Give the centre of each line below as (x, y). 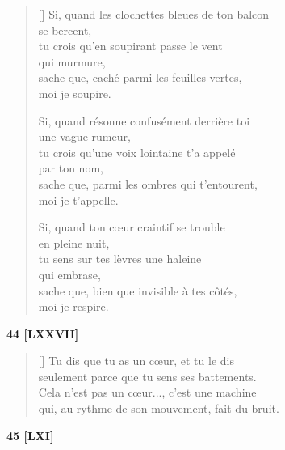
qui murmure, (72, 61)
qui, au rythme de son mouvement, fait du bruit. (159, 408)
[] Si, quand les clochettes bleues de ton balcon (154, 14)
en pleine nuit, (74, 242)
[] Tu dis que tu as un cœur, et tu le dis (136, 361)
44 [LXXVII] (43, 333)
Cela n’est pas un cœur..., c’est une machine (147, 392)
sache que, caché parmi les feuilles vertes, (140, 77)
